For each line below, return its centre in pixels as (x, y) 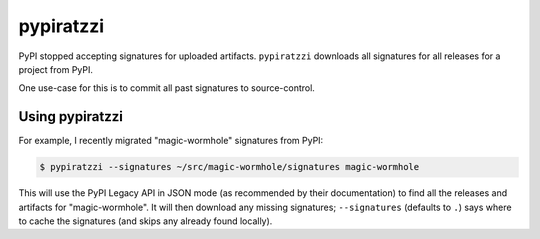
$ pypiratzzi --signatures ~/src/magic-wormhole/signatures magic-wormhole (229, 167)
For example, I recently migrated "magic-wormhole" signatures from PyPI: (171, 141)
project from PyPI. (56, 69)
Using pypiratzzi (71, 116)
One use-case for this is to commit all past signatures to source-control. (166, 88)
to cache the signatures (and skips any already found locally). (145, 221)
